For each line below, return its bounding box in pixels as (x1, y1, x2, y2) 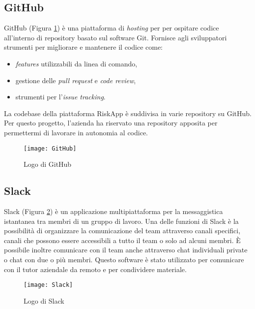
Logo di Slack (24, 295, 64, 306)
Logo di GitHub (24, 159, 72, 169)
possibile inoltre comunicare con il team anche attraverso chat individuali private (4, 245, 248, 255)
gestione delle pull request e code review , (15, 75, 136, 85)
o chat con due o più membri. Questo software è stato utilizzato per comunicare (4, 254, 244, 264)
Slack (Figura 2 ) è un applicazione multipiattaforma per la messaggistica (4, 206, 223, 216)
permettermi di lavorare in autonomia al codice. (4, 127, 148, 137)
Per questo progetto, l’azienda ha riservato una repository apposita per (4, 118, 218, 128)
